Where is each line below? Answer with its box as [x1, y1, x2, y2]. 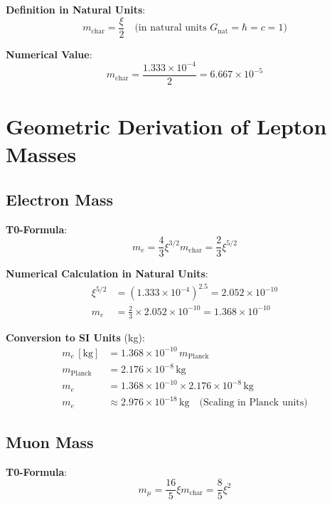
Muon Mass [6, 430, 94, 452]
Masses [6, 139, 77, 169]
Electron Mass [6, 188, 113, 210]
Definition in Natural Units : [6, 2, 146, 16]
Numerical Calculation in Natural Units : [6, 266, 208, 281]
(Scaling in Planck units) [199, 398, 308, 408]
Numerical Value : [6, 46, 92, 61]
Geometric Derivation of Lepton [6, 112, 327, 140]
